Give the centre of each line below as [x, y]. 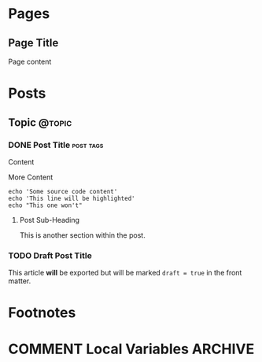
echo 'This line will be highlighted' [72, 198]
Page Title [33, 43]
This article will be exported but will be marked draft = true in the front [125, 273]
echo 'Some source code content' [63, 191]
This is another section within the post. [82, 235]
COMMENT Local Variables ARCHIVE [131, 349]
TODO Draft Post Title [50, 255]
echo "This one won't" [45, 205]
